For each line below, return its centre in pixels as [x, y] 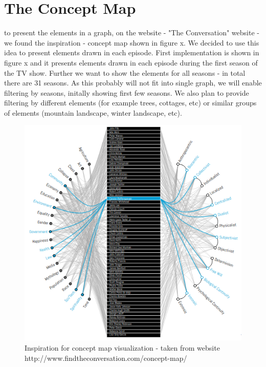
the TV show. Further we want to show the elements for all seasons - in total [125, 72]
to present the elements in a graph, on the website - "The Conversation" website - [132, 33]
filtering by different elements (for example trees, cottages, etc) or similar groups [130, 103]
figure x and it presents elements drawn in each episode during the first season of [131, 62]
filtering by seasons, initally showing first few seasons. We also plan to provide [127, 92]
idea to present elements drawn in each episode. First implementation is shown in [132, 52]
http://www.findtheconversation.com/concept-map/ [106, 358]
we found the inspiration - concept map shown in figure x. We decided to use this [132, 42]
